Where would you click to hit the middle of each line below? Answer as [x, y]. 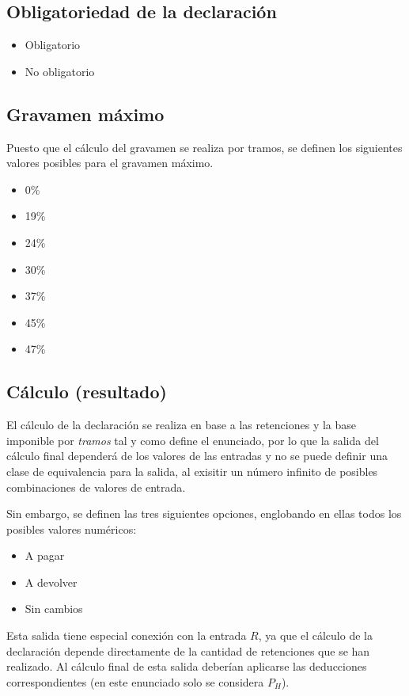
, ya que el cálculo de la [315, 635]
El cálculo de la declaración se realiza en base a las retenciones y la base [182, 425]
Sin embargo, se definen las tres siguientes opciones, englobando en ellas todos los [204, 513]
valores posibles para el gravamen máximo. [110, 163]
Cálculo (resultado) [87, 392]
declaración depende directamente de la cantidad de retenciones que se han [188, 650]
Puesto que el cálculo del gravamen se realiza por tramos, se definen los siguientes [204, 147]
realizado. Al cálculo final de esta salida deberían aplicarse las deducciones [187, 666]
